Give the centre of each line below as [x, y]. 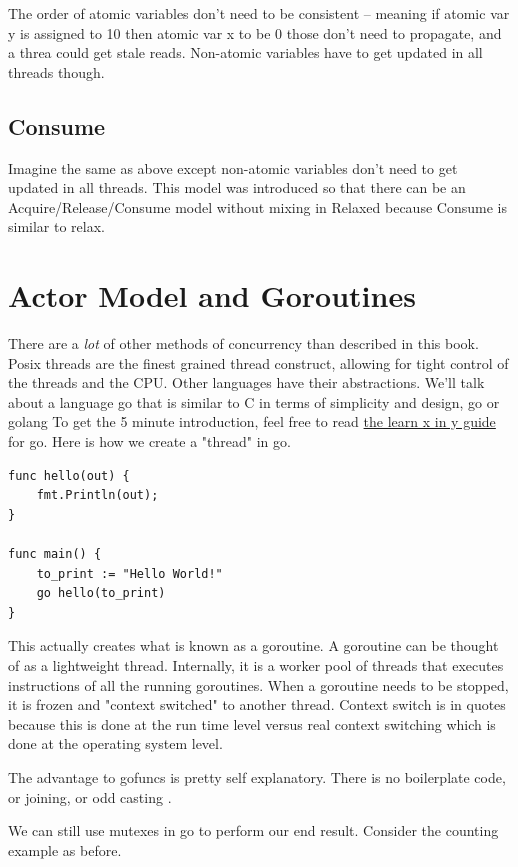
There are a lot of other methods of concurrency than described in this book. [243, 343]
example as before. [65, 849]
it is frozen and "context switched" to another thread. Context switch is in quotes [257, 704]
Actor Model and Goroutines [212, 295]
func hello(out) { [69, 475]
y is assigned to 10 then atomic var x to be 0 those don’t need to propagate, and [255, 32]
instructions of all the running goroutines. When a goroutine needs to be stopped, [258, 684]
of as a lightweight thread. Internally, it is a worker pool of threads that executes [256, 664]
